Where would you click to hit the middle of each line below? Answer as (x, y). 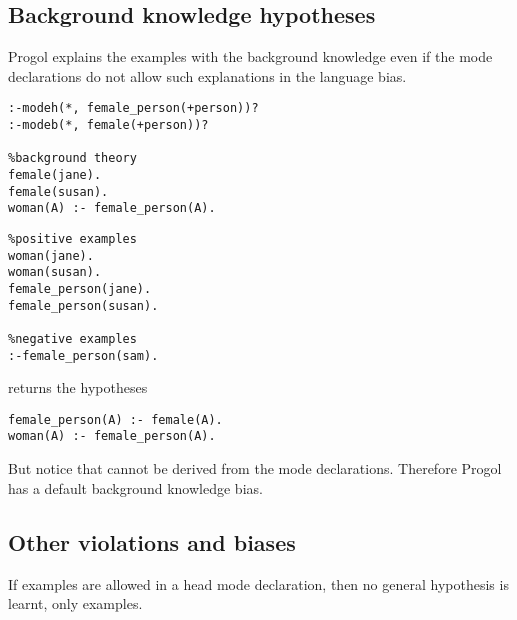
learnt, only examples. (75, 603)
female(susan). (58, 191)
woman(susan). (55, 272)
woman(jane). (51, 255)
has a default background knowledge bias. (135, 487)
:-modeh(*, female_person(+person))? (133, 108)
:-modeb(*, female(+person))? (108, 125)
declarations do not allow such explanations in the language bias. (207, 75)
